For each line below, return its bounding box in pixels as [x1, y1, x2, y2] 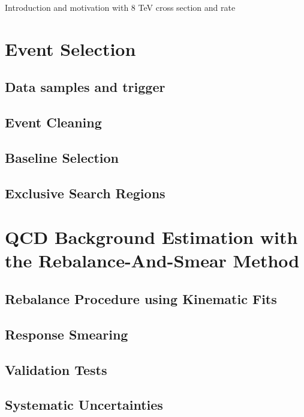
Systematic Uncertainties [5, 395, 163, 414]
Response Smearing [5, 324, 128, 343]
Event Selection [5, 36, 136, 61]
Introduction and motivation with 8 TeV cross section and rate [5, 1, 236, 13]
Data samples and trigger [5, 78, 165, 96]
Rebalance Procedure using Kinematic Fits [5, 290, 277, 308]
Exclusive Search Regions [5, 183, 165, 202]
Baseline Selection [5, 148, 119, 166]
